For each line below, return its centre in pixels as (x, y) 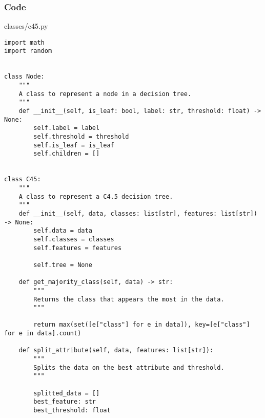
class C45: (23, 179)
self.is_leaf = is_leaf (74, 145)
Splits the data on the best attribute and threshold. (129, 367)
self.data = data (63, 231)
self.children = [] (67, 154)
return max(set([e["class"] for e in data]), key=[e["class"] (142, 325)
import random (28, 51)
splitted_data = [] (67, 393)
